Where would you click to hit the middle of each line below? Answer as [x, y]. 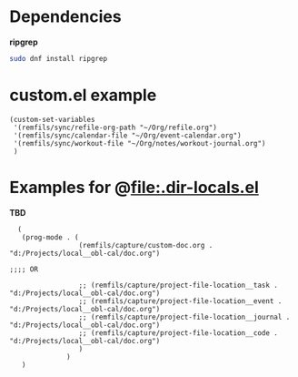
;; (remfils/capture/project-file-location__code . [179, 333]
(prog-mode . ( [50, 237]
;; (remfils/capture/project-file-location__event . [180, 301]
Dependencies [65, 17]
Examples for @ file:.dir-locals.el [134, 187]
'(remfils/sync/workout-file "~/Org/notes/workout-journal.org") [139, 143]
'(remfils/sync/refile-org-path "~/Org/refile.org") [115, 127]
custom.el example [83, 95]
